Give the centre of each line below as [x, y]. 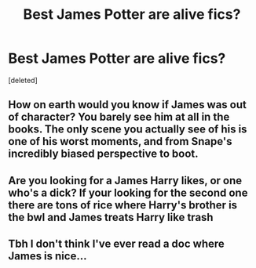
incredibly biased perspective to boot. [103, 154]
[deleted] [23, 80]
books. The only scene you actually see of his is [128, 130]
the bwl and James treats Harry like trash [111, 217]
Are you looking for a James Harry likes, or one [125, 181]
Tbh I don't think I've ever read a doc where [117, 244]
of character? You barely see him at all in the [119, 117]
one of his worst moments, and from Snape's [120, 141]
